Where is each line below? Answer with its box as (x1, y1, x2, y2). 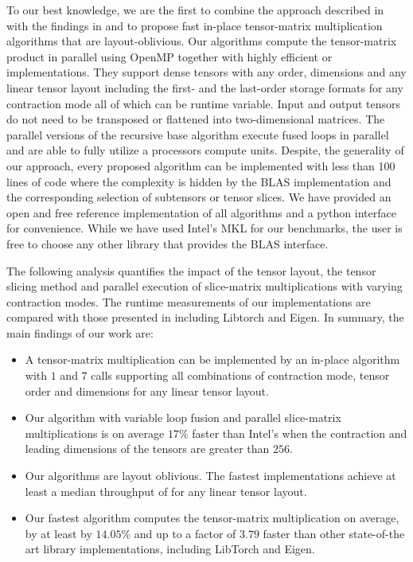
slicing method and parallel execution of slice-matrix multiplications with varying (6, 278, 403, 295)
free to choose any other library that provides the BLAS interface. (6, 235, 329, 252)
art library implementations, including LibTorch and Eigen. (25, 541, 315, 557)
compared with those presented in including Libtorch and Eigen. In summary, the (6, 309, 404, 326)
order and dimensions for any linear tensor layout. (25, 382, 269, 399)
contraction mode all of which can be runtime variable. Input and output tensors (6, 95, 401, 111)
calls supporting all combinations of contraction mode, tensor (91, 367, 390, 384)
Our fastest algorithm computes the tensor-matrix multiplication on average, (25, 509, 399, 526)
